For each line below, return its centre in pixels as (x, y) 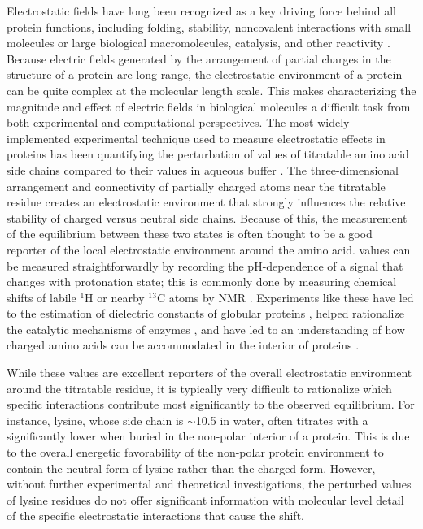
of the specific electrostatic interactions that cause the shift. (155, 516)
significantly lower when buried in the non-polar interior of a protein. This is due (208, 436)
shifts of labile (41, 297)
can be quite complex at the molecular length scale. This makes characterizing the (211, 90)
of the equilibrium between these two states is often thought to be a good (190, 234)
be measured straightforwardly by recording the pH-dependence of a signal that (205, 265)
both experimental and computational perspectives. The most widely (178, 122)
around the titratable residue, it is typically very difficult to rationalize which (199, 388)
